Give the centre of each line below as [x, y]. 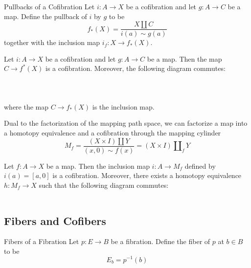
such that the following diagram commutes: [104, 185]
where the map [26, 106]
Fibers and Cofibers [55, 221]
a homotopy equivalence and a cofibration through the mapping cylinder [113, 133]
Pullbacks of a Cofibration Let [49, 6]
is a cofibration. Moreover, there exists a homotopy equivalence [147, 175]
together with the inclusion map [52, 42]
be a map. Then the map [184, 58]
